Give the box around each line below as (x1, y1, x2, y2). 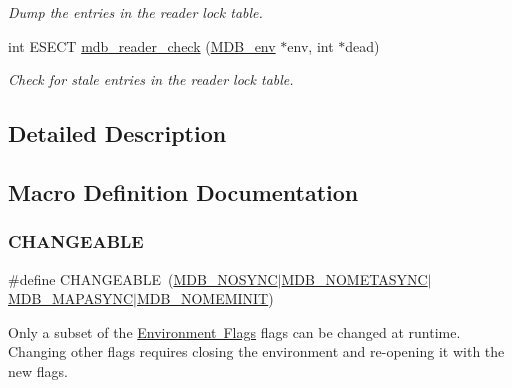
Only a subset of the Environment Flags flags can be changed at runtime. (8, 321, 461, 342)
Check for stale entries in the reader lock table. (8, 69, 294, 90)
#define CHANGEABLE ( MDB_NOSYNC (8, 268, 278, 289)
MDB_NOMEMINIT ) (136, 288, 274, 309)
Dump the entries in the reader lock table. (8, 2, 263, 22)
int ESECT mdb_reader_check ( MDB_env (8, 35, 276, 56)
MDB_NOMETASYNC (281, 268, 428, 289)
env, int (287, 35, 334, 56)
